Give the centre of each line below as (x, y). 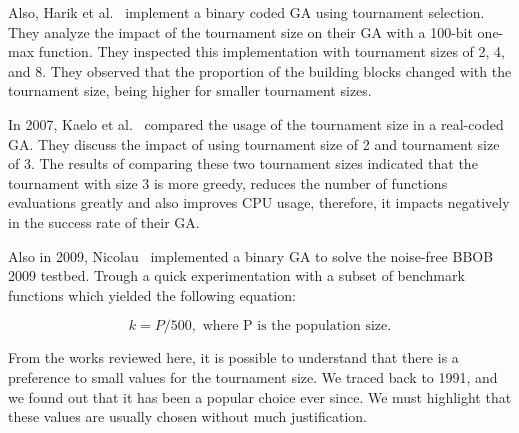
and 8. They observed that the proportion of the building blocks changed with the (260, 70)
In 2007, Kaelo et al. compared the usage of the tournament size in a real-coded (256, 123)
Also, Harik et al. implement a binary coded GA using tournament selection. (246, 12)
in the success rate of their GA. (104, 221)
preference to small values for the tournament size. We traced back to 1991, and (253, 376)
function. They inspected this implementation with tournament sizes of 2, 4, (271, 51)
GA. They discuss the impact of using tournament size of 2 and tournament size (254, 143)
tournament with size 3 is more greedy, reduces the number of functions (228, 182)
